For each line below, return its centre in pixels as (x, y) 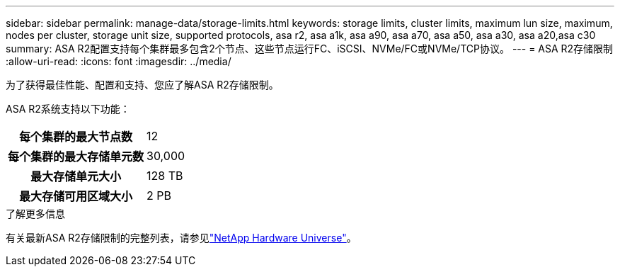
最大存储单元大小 (76, 176)
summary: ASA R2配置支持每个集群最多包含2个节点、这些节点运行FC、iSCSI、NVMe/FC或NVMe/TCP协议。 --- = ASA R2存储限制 (310, 49)
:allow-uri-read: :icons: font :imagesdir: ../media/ (119, 61)
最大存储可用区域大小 (76, 196)
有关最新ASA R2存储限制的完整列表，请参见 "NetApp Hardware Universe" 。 (181, 238)
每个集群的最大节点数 (76, 137)
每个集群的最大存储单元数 (76, 157)
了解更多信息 (35, 214)
